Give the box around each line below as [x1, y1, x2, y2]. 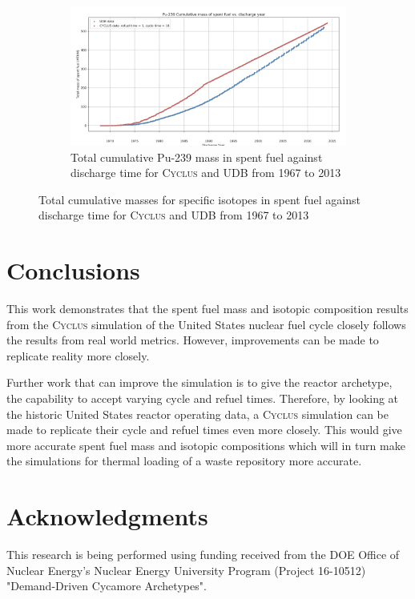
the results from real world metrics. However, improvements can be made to [6, 332, 379, 348]
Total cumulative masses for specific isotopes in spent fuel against [38, 191, 361, 207]
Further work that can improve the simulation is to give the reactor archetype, [6, 374, 393, 391]
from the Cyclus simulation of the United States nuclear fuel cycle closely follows [6, 316, 406, 332]
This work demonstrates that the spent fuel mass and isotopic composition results [6, 300, 409, 317]
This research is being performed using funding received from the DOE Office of [6, 546, 400, 563]
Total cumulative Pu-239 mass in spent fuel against [71, 148, 323, 165]
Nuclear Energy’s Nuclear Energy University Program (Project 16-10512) [6, 561, 366, 578]
